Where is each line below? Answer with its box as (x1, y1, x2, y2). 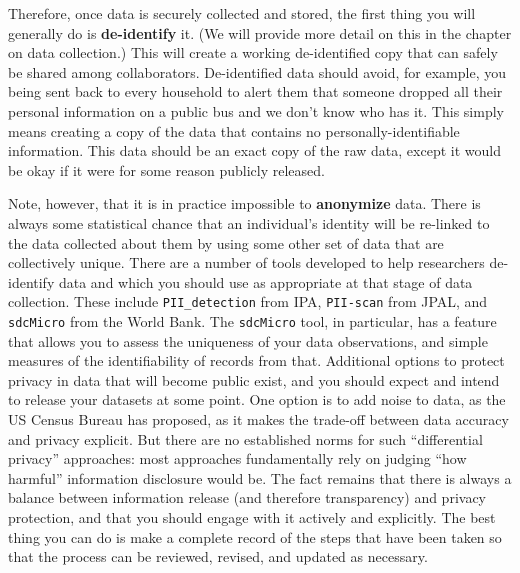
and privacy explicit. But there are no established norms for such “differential (8, 428, 483, 449)
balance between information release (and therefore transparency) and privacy (8, 487, 487, 508)
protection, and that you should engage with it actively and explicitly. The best (8, 506, 496, 527)
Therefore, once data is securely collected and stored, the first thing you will (8, 3, 476, 23)
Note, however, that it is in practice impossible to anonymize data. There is (8, 193, 481, 214)
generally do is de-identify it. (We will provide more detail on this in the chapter (8, 22, 512, 43)
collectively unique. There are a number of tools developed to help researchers (8, 252, 485, 273)
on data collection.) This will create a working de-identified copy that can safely (8, 42, 498, 63)
